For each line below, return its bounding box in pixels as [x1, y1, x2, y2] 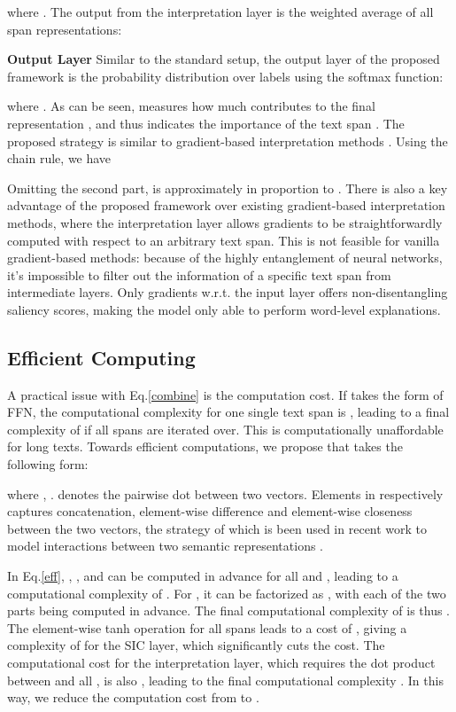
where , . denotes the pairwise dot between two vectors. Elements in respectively [7, 484, 444, 503]
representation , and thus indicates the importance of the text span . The [7, 113, 405, 132]
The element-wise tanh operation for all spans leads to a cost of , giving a [7, 618, 407, 637]
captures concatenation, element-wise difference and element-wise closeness [7, 502, 413, 520]
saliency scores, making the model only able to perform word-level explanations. [7, 300, 441, 318]
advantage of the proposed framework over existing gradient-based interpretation [7, 196, 445, 215]
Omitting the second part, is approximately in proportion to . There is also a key [7, 178, 448, 197]
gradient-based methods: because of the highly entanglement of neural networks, [7, 248, 443, 267]
